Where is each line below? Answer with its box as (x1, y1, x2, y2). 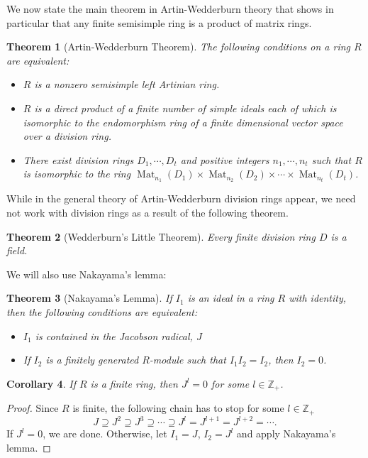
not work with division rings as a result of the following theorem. (6, 205, 289, 220)
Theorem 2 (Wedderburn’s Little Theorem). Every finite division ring (6, 229, 316, 244)
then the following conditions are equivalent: (6, 305, 198, 319)
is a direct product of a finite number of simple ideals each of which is (34, 100, 337, 115)
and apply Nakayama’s (236, 426, 336, 441)
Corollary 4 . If (6, 376, 76, 391)
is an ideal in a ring (187, 290, 274, 305)
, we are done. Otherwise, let (43, 426, 167, 441)
